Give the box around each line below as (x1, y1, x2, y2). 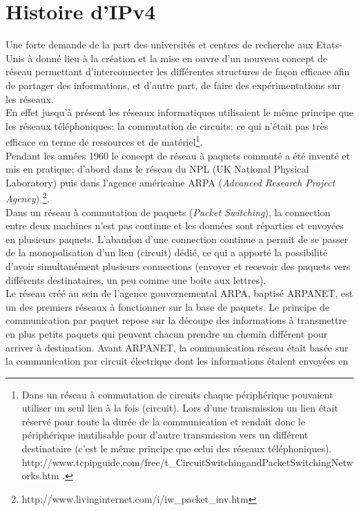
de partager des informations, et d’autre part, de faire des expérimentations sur (6, 77, 341, 92)
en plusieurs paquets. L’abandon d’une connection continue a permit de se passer (6, 231, 349, 246)
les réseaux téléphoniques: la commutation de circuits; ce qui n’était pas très (6, 118, 329, 133)
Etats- (316, 37, 342, 52)
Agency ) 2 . (6, 189, 50, 205)
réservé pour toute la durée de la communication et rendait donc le (21, 414, 305, 428)
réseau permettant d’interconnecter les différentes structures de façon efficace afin (6, 64, 350, 79)
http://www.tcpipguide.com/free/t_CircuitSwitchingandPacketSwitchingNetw (21, 454, 353, 469)
